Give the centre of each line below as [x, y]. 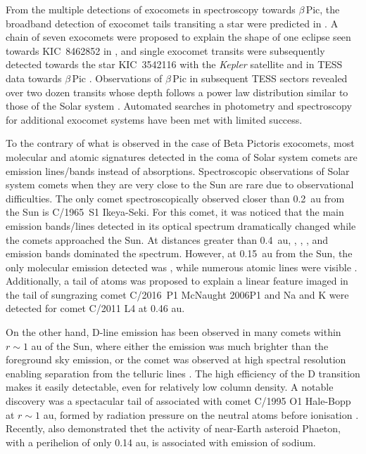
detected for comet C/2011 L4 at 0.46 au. [95, 308]
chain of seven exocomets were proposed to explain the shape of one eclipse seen [178, 37]
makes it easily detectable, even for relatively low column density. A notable [170, 387]
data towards [34, 78]
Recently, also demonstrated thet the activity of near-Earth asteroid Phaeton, [173, 428]
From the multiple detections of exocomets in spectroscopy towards [151, 9]
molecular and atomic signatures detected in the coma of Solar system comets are [182, 156]
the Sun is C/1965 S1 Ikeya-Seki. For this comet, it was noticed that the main [175, 212]
